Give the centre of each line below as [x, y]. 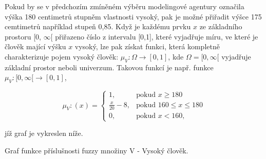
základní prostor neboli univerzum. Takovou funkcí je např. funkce [109, 67]
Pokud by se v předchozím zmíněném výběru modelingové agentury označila [125, 6]
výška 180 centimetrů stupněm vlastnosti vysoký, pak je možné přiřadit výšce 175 [133, 16]
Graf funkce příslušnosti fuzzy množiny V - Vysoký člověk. [97, 150]
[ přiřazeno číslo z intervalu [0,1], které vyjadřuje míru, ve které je [154, 36]
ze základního [221, 26]
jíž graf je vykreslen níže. [44, 133]
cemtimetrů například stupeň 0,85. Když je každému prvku [98, 26]
